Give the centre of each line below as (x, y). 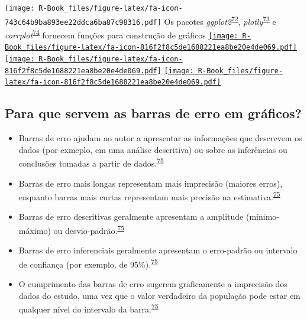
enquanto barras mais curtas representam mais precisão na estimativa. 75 (149, 196)
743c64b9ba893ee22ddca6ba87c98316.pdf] (83, 22)
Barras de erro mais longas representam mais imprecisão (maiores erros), (151, 183)
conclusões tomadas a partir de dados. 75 (91, 162)
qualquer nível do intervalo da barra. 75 (88, 308)
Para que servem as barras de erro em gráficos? (153, 113)
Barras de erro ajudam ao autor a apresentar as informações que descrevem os (160, 138)
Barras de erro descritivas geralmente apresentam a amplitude (131, 217)
